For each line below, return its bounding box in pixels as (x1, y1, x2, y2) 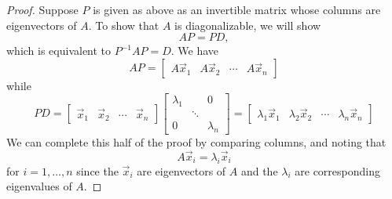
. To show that (88, 16, 159, 33)
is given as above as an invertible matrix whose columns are (93, 2, 381, 17)
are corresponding (295, 162, 380, 179)
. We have (170, 42, 219, 59)
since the (76, 162, 119, 179)
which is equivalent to (6, 42, 112, 59)
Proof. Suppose (6, 2, 79, 17)
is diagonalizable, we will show (174, 16, 321, 33)
